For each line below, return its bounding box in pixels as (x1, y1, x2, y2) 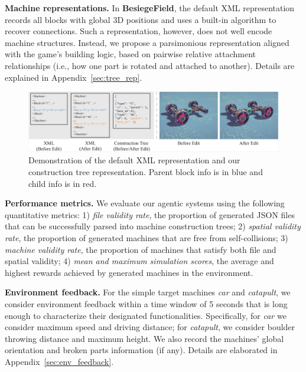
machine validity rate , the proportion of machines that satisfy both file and (5, 243, 276, 255)
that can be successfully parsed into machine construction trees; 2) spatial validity (5, 220, 301, 232)
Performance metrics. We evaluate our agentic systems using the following (5, 197, 285, 209)
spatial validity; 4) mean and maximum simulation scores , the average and (5, 255, 274, 267)
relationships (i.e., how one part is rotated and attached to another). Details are (5, 59, 295, 71)
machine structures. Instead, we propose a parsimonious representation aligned (5, 36, 289, 48)
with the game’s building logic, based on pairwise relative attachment (5, 48, 256, 60)
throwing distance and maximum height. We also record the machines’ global (5, 332, 284, 344)
